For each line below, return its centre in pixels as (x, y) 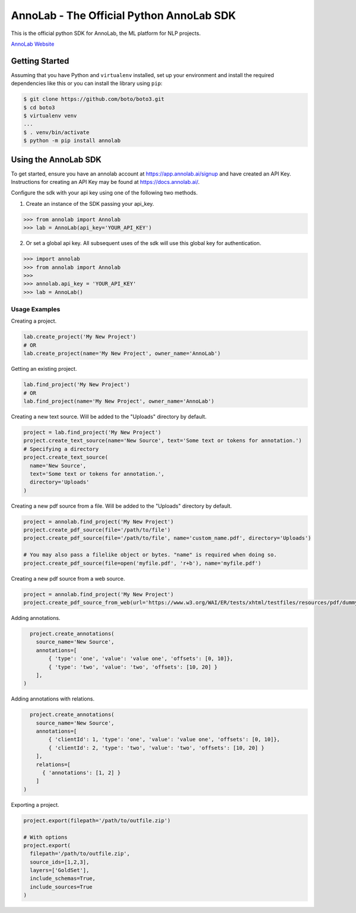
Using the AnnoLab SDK (56, 159)
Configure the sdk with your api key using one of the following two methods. (104, 193)
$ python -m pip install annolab (72, 141)
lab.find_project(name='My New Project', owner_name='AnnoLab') (119, 401)
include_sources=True (61, 887)
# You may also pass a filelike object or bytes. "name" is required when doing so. (150, 555)
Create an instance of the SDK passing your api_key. (90, 203)
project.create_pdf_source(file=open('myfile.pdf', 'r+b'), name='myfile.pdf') (142, 563)
